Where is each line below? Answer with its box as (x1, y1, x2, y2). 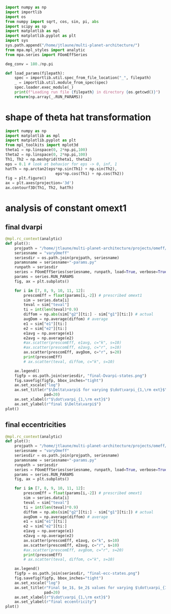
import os (5, 14, 26, 19)
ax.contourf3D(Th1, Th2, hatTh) (5, 185, 74, 191)
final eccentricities (5, 421, 66, 429)
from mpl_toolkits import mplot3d (5, 143, 79, 148)
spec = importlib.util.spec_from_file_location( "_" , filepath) (14, 75, 152, 81)
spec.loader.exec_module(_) (14, 85, 74, 90)
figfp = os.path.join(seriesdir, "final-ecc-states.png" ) (14, 571, 140, 576)
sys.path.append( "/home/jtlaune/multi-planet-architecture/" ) (5, 43, 140, 48)
